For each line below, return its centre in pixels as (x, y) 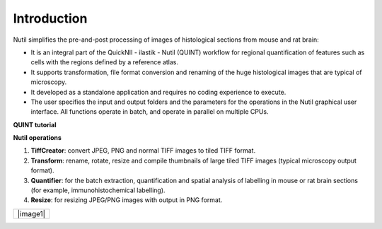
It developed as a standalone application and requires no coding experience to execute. (158, 92)
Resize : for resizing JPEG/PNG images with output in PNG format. (127, 200)
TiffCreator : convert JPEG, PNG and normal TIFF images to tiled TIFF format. (143, 151)
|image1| (31, 213)
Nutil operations (37, 138)
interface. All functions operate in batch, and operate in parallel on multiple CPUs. (150, 112)
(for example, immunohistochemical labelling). (98, 190)
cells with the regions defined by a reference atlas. (105, 62)
